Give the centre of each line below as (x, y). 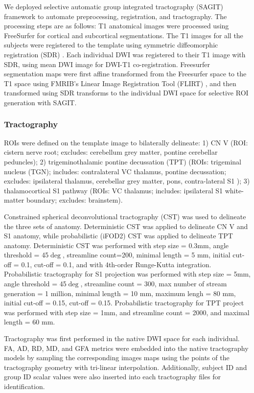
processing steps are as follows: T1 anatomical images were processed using (116, 26)
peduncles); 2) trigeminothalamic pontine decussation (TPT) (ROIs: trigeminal (123, 161)
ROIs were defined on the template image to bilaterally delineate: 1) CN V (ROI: (126, 142)
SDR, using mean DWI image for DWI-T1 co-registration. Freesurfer (107, 64)
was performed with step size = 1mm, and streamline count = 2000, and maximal (127, 312)
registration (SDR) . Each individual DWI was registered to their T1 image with (125, 54)
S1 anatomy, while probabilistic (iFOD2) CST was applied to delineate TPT (118, 236)
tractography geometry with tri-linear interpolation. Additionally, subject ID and (126, 367)
